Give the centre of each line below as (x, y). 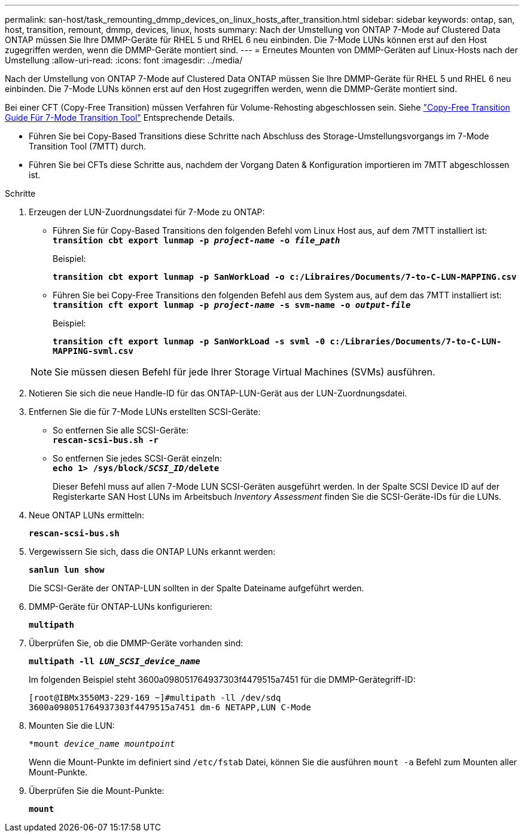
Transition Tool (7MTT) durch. (88, 146)
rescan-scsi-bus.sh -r (106, 440)
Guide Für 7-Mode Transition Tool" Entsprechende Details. (120, 117)
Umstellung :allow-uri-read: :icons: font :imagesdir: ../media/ (124, 60)
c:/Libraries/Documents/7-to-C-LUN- (416, 341)
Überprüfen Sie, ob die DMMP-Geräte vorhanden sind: (136, 643)
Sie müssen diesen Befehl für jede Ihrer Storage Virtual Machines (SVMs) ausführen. (245, 372)
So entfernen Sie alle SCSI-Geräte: (121, 430)
